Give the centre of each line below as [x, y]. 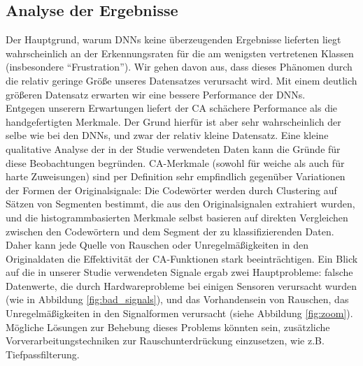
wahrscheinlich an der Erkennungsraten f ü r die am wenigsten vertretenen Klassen [180, 53]
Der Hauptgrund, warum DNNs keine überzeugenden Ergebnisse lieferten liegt [173, 39]
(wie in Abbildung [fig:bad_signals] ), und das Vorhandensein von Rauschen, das [177, 299]
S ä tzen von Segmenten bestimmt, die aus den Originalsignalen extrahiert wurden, [180, 204]
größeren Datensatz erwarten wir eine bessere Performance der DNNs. [156, 94]
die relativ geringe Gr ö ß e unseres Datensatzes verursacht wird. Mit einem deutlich [181, 80]
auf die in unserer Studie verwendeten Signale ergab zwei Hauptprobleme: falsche [179, 272]
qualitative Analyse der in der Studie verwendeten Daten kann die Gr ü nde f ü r [173, 148]
